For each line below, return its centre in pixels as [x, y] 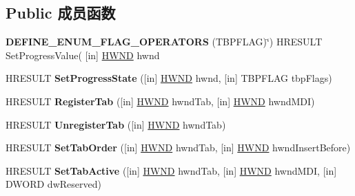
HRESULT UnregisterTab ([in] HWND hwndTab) [116, 124]
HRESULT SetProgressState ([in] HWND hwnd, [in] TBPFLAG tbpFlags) [169, 78]
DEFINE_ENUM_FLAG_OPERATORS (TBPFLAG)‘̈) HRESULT [164, 42]
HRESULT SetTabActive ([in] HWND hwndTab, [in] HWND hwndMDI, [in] [171, 170]
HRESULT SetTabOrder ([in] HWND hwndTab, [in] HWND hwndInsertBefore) [178, 148]
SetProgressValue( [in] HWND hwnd [83, 55]
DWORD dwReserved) [53, 184]
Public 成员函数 [61, 13]
